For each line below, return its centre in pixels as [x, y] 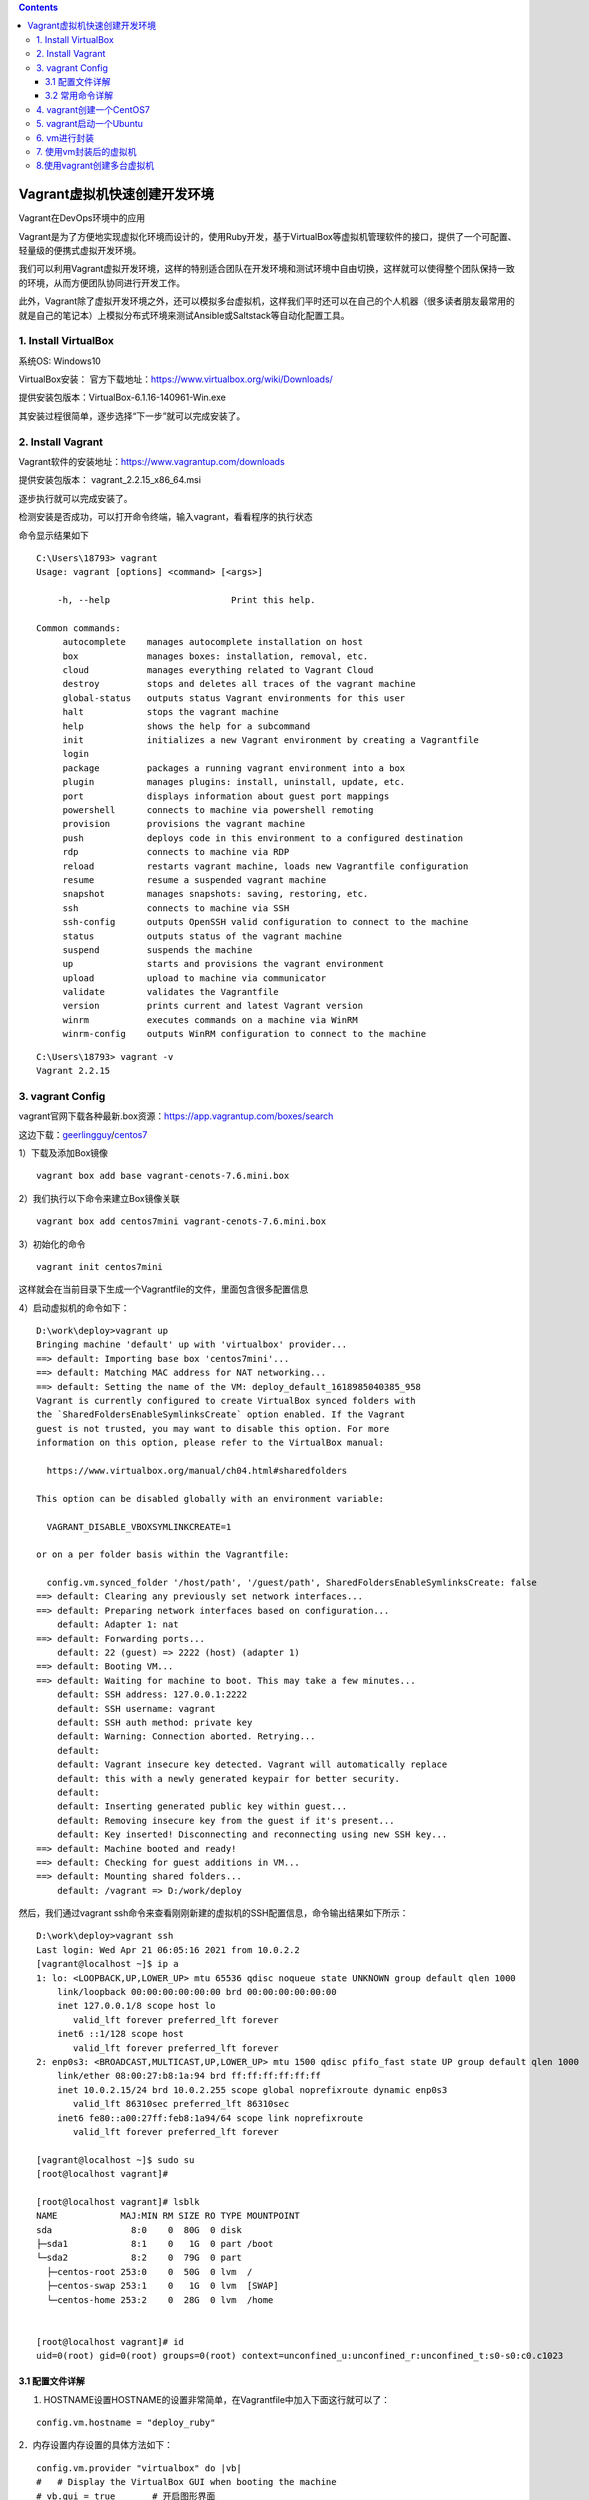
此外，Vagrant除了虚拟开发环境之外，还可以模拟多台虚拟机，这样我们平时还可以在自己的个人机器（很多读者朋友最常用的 [266, 301]
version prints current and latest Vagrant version [213, 1006]
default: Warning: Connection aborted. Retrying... [186, 1736]
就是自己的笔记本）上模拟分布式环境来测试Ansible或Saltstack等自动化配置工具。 [184, 315]
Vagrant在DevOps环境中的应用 [81, 218]
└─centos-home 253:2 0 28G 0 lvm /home [160, 2299]
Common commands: [78, 628]
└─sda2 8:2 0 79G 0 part [139, 2258]
